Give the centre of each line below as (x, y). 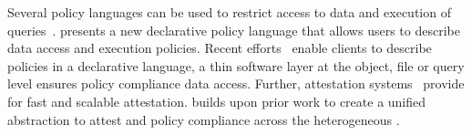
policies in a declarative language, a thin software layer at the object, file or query (236, 65)
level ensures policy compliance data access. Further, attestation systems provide (236, 83)
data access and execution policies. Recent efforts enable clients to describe (220, 48)
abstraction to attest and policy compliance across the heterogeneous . (204, 119)
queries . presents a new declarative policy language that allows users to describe (234, 30)
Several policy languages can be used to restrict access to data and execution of (229, 12)
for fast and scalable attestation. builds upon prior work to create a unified (217, 101)
